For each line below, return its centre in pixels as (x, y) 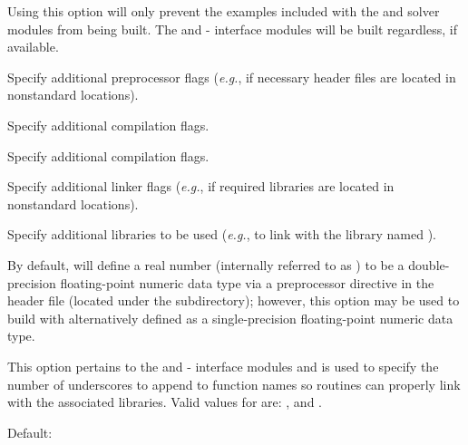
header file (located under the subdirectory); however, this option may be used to (234, 300)
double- (429, 264)
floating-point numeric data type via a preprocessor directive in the (247, 282)
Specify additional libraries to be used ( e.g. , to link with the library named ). (222, 234)
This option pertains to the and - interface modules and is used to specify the (223, 366)
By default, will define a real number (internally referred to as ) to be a (206, 264)
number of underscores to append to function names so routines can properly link (234, 384)
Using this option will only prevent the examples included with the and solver (224, 11)
